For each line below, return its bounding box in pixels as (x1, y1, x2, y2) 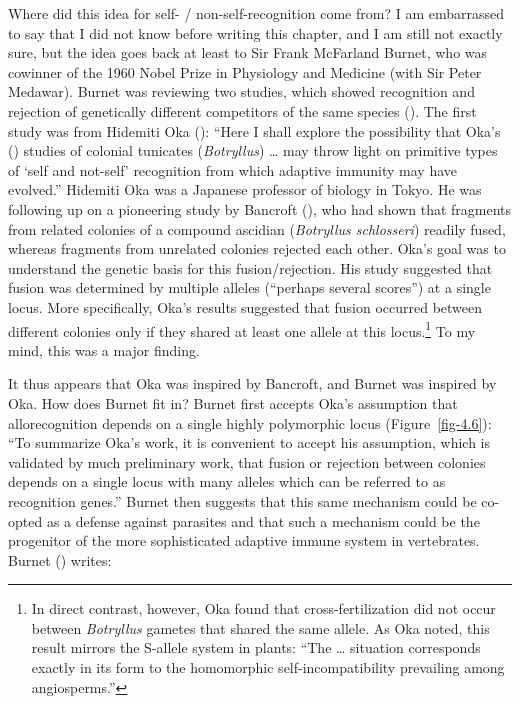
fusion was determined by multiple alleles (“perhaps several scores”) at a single (8, 277, 491, 298)
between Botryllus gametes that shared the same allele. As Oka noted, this (31, 617, 490, 638)
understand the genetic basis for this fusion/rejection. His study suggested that (8, 257, 493, 278)
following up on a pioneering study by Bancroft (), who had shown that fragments (8, 198, 512, 219)
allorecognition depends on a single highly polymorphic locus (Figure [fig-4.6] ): (8, 412, 492, 433)
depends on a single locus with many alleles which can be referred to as (8, 471, 446, 492)
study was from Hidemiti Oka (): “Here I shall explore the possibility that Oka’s (8, 120, 501, 141)
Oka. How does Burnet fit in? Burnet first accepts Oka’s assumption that (8, 392, 458, 413)
